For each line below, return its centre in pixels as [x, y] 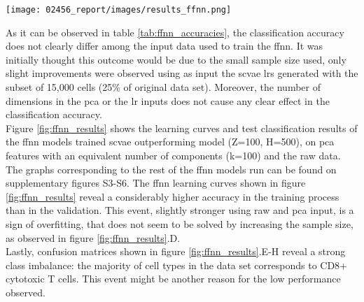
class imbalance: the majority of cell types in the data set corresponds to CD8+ [177, 265]
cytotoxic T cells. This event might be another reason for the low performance [173, 279]
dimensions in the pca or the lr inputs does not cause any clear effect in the [168, 100]
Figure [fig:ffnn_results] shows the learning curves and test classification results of [182, 128]
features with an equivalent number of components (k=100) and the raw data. [173, 155]
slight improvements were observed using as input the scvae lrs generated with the [182, 73]
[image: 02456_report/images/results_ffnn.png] [119, 10]
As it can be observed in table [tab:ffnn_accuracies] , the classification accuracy [175, 32]
